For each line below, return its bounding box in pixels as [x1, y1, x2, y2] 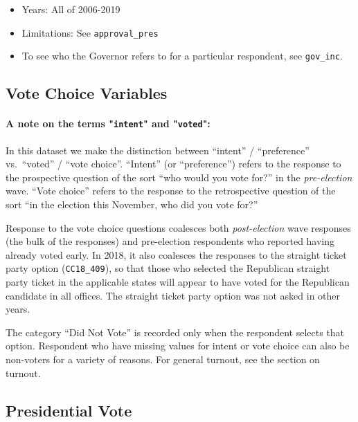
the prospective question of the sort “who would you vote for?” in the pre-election [6, 169, 352, 184]
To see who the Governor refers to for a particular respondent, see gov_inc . [21, 48, 343, 63]
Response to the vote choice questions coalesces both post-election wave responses [6, 220, 351, 235]
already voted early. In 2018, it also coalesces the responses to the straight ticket [6, 247, 347, 262]
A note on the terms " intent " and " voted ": [6, 116, 211, 131]
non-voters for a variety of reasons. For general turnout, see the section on [6, 351, 320, 366]
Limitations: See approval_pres [21, 25, 159, 39]
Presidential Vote [6, 399, 132, 421]
